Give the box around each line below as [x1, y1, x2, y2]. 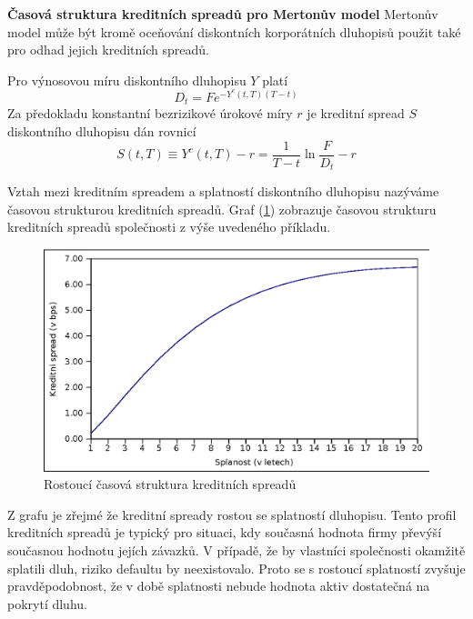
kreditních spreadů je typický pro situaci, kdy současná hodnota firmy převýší [7, 523, 442, 542]
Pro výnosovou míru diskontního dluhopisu [7, 70, 247, 89]
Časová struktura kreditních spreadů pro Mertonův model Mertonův [7, 5, 438, 23]
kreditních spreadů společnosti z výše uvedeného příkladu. [7, 217, 331, 236]
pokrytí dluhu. [7, 594, 87, 613]
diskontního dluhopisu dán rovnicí [7, 122, 196, 141]
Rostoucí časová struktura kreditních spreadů [44, 474, 297, 494]
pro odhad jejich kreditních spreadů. [7, 40, 209, 59]
